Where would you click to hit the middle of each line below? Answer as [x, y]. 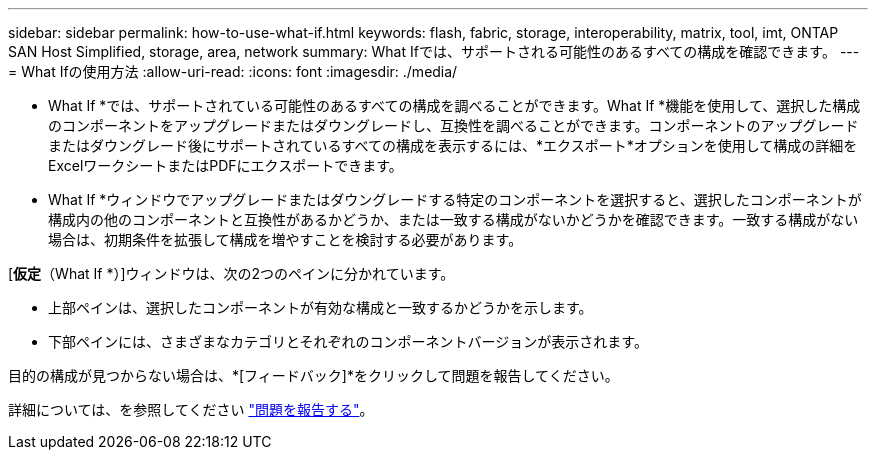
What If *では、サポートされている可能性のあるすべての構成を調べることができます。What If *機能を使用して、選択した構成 [454, 105]
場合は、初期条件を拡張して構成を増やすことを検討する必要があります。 [285, 239]
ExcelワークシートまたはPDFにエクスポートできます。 [225, 165]
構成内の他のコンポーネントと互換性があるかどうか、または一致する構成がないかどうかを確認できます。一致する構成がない [453, 219]
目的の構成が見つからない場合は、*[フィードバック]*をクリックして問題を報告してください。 [313, 375]
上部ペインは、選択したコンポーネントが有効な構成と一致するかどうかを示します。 [320, 307]
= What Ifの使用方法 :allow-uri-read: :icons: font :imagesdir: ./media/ [233, 71]
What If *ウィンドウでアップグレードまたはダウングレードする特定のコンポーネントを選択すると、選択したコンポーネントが [455, 199]
